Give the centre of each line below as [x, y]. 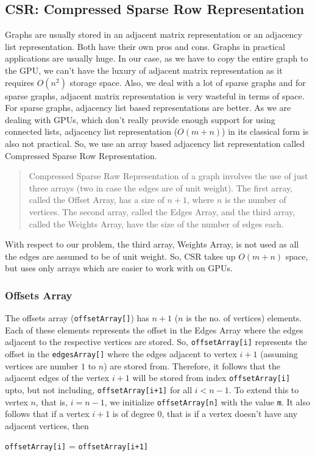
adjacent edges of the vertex [57, 378]
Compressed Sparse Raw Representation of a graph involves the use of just [168, 176]
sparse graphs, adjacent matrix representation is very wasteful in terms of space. [155, 95]
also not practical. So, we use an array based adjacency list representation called [155, 143]
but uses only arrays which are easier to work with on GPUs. [119, 268]
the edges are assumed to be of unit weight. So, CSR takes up [120, 256]
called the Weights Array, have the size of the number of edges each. [156, 223]
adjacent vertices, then [47, 425]
